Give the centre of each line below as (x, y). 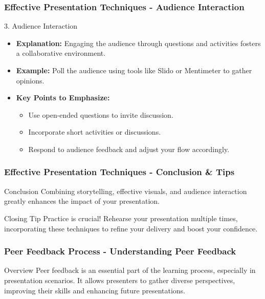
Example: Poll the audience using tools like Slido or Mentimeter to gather (134, 70)
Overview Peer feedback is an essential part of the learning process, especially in (130, 270)
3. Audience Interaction (41, 26)
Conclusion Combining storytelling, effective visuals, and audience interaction (126, 191)
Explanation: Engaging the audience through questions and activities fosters (138, 43)
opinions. (30, 80)
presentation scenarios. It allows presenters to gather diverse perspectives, (120, 280)
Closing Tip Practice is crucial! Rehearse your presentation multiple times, (121, 218)
